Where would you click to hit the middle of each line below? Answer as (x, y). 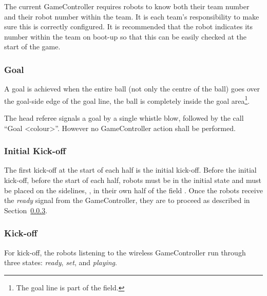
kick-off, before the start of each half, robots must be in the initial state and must (133, 180)
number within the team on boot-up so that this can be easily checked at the (125, 36)
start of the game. (32, 47)
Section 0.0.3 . (26, 210)
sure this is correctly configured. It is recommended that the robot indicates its (129, 26)
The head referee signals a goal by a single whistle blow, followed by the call (124, 118)
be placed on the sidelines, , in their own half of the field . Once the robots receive (133, 190)
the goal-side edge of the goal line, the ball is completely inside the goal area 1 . (127, 100)
